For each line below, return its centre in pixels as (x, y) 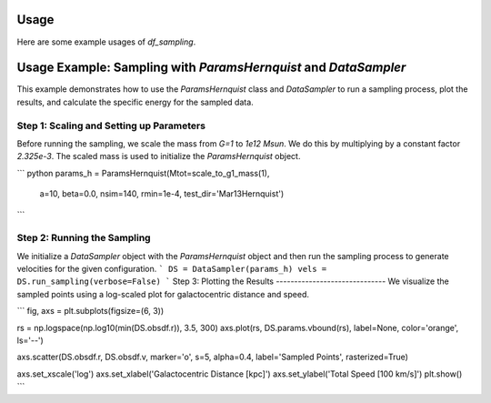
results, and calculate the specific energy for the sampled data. (135, 102)
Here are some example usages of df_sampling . (106, 42)
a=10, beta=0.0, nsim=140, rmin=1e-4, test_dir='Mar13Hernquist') (162, 194)
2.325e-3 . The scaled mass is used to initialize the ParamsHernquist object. (159, 156)
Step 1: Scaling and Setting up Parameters (111, 126)
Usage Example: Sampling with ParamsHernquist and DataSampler (211, 68)
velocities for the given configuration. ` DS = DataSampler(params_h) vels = (172, 269)
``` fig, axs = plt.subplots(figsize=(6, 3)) (90, 311)
